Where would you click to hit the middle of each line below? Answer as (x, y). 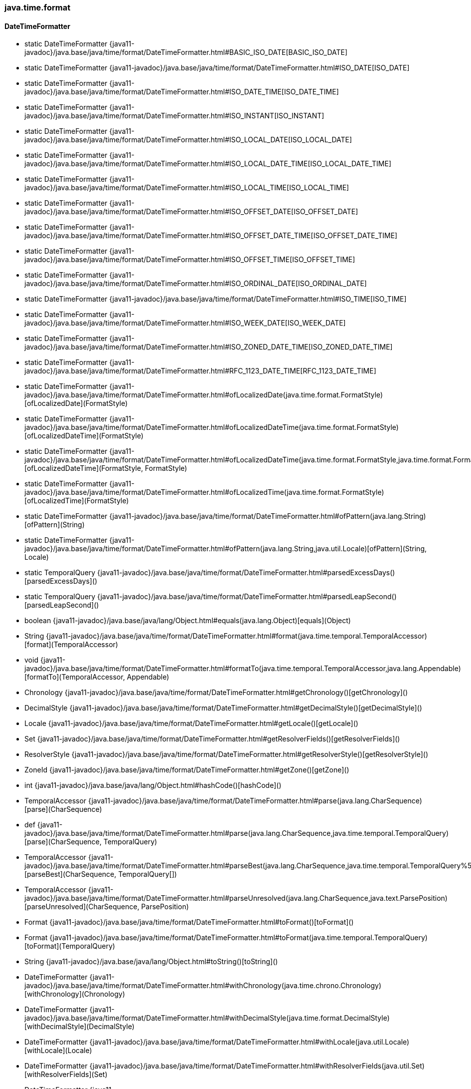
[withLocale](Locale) (58, 1051)
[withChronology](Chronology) (75, 994)
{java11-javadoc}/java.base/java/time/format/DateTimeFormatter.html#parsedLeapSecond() (247, 597)
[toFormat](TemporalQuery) (70, 946)
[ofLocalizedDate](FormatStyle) (76, 403)
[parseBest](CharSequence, (71, 874)
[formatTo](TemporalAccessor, (75, 677)
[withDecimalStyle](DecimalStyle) (79, 1027)
